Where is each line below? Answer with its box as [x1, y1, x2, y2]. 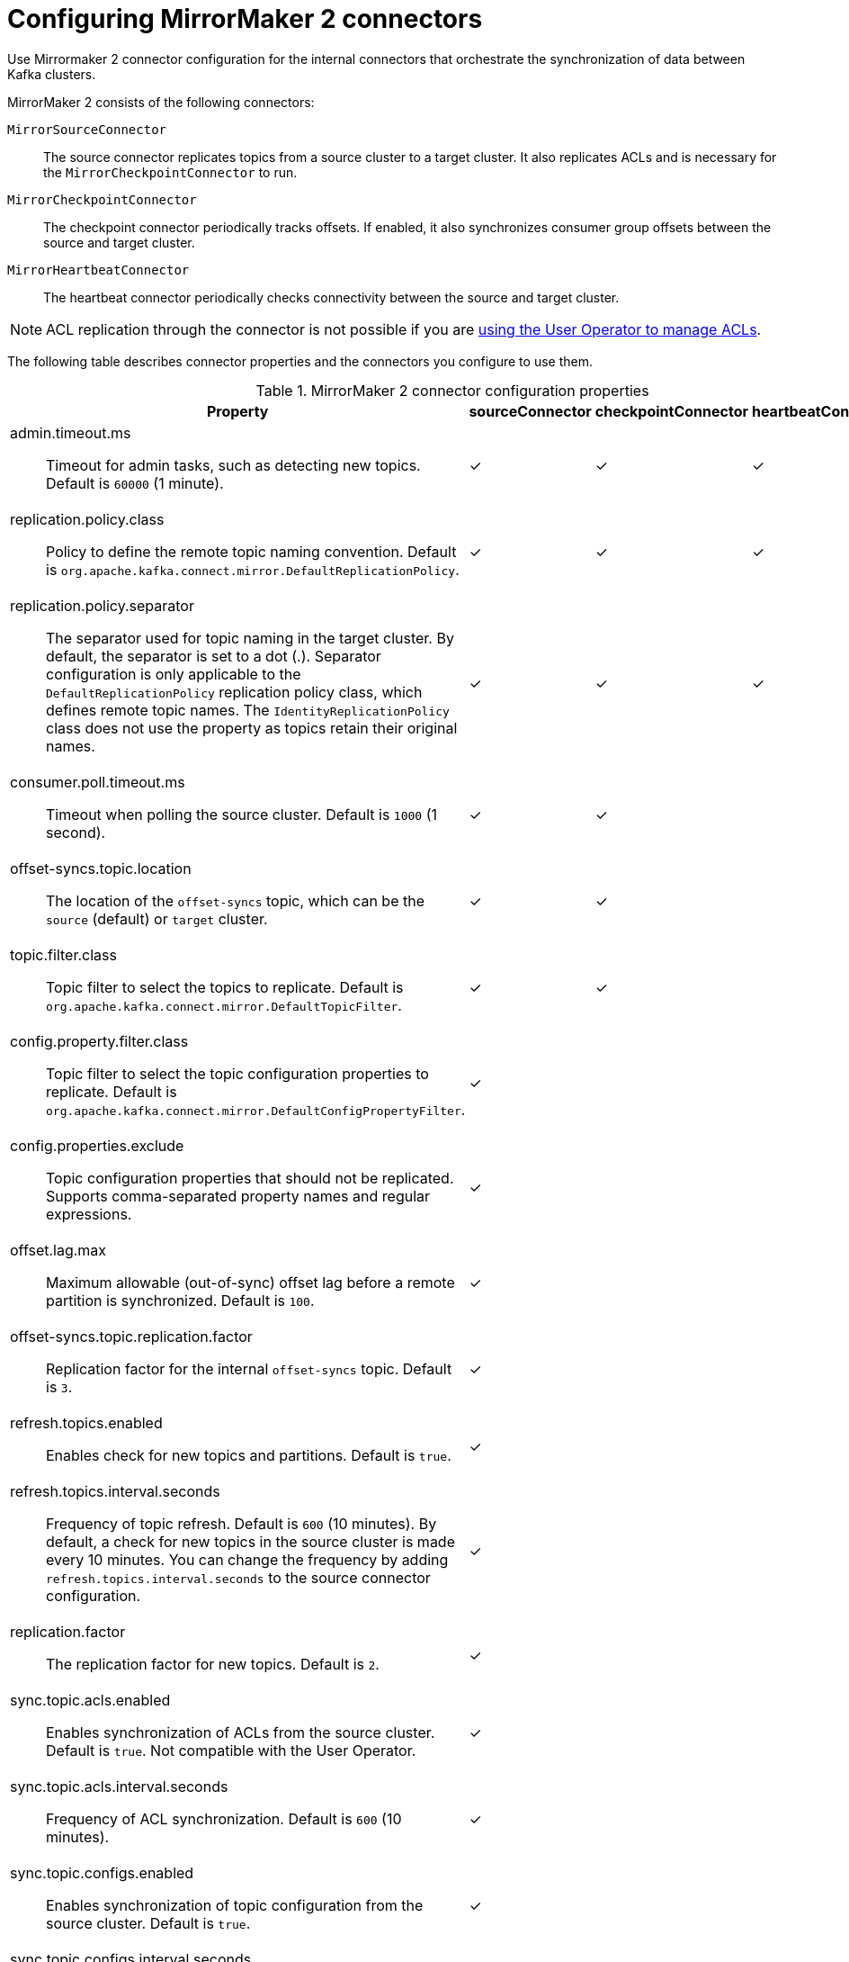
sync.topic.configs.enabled [10, 1863, 194, 1882]
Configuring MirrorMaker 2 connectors [7, 4, 483, 34]
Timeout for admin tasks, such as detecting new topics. [46, 455, 421, 474]
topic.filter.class [10, 945, 117, 964]
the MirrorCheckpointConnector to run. [43, 164, 298, 180]
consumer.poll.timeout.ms [10, 772, 185, 791]
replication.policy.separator [10, 596, 194, 615]
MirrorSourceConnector [7, 121, 167, 137]
